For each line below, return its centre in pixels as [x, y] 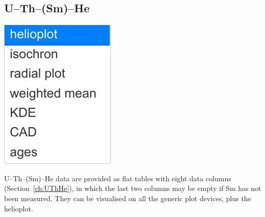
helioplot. [19, 208]
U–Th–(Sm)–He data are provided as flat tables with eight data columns [118, 178]
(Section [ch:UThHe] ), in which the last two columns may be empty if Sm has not [133, 188]
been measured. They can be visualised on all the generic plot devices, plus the [128, 198]
